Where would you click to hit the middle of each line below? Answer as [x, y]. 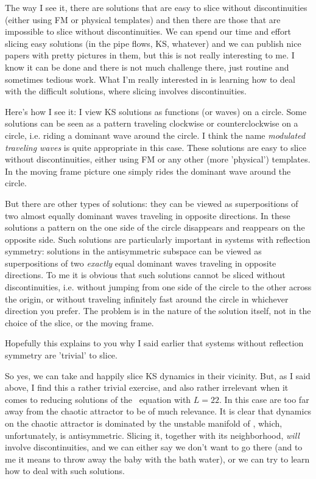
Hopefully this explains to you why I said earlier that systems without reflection [154, 343]
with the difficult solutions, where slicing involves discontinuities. [126, 91]
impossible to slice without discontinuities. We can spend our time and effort [148, 31]
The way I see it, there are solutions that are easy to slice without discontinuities [156, 7]
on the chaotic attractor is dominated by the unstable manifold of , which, [144, 423]
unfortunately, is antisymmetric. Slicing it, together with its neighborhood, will [152, 435]
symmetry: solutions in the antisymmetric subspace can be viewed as [133, 251]
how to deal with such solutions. [65, 471]
